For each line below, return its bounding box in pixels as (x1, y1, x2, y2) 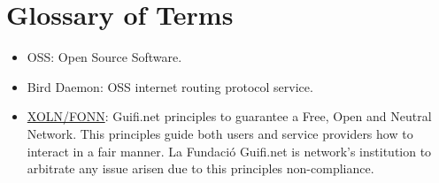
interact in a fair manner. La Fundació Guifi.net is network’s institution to (27, 141, 432, 160)
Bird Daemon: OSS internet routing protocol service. (27, 77, 313, 95)
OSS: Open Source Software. (27, 48, 182, 66)
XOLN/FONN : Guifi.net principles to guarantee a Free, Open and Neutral (27, 107, 432, 126)
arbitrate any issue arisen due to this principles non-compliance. (27, 159, 374, 178)
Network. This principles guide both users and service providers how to (27, 124, 413, 142)
